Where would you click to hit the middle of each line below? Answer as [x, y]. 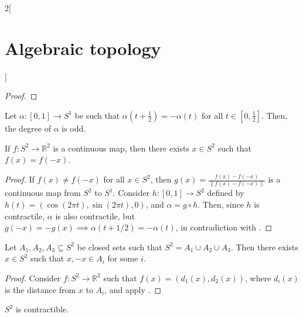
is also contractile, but [95, 216]
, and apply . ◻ [133, 289]
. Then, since [221, 204]
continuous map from [43, 193]
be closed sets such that [120, 247]
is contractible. [42, 309]
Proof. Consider [33, 278]
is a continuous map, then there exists [121, 148]
